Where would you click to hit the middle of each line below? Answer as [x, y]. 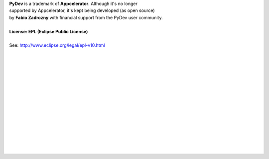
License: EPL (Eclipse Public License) [49, 31]
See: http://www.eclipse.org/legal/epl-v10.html [57, 45]
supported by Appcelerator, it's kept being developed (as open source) [82, 10]
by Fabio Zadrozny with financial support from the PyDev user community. [86, 17]
